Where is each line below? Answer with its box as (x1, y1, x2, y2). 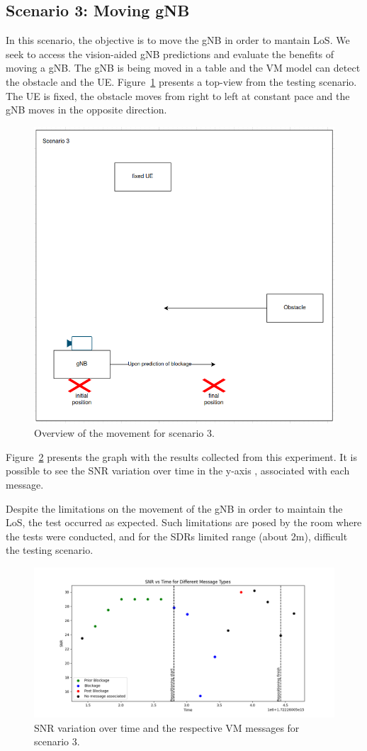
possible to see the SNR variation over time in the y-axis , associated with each (6, 463, 350, 478)
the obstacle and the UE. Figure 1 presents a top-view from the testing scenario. (6, 74, 357, 89)
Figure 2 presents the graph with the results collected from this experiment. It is (6, 449, 357, 464)
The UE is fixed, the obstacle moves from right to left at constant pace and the (6, 88, 350, 103)
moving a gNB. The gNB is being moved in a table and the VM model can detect (6, 60, 361, 75)
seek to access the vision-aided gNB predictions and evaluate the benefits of (6, 46, 334, 61)
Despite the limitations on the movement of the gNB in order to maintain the (6, 501, 343, 516)
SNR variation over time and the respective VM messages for (34, 720, 300, 735)
